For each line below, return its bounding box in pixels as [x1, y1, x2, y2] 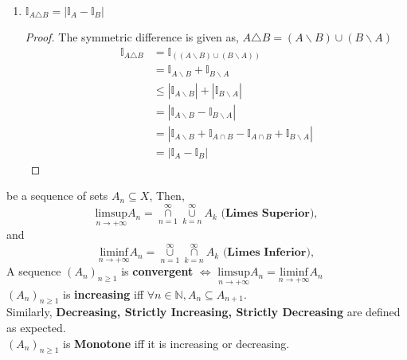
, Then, [149, 187, 185, 204]
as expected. [6, 319, 66, 336]
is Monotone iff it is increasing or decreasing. [63, 335, 290, 351]
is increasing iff [63, 285, 144, 302]
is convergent [121, 263, 194, 280]
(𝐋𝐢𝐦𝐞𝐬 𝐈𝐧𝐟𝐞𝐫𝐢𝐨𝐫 [222, 247, 307, 259]
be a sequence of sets [6, 187, 108, 204]
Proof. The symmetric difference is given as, [25, 29, 239, 45]
